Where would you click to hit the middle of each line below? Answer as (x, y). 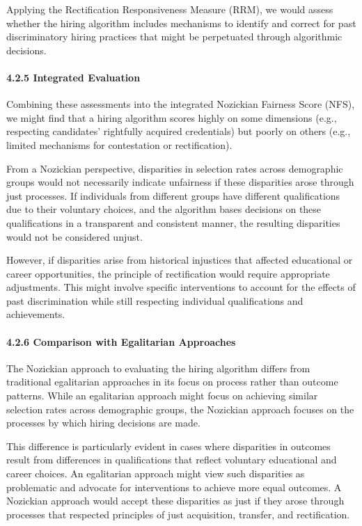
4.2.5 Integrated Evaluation (73, 77)
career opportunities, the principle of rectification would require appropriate (168, 273)
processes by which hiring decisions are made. (103, 423)
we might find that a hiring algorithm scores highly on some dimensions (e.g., (172, 117)
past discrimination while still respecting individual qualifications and (155, 300)
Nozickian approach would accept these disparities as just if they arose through (175, 501)
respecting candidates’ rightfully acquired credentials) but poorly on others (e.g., (179, 131)
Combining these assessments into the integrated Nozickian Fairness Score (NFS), (181, 104)
